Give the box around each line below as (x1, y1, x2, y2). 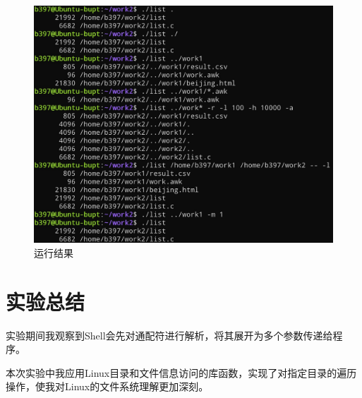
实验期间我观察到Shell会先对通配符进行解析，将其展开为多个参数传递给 (6, 327, 333, 342)
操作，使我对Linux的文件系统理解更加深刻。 (6, 379, 209, 394)
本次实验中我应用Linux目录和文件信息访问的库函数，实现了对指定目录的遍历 (6, 365, 357, 380)
